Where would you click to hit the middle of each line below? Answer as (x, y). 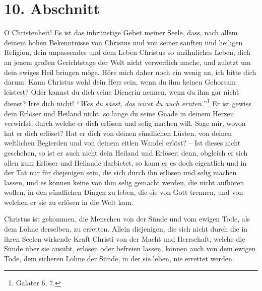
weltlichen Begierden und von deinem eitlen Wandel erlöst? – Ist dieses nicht (122, 143)
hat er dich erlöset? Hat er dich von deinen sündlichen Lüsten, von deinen (118, 133)
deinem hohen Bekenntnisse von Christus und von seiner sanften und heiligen (123, 42)
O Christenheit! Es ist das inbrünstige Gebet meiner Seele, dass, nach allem (121, 32)
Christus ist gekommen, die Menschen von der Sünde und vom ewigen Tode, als (127, 219)
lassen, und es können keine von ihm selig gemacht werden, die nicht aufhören (124, 182)
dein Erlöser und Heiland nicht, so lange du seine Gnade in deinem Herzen (119, 113)
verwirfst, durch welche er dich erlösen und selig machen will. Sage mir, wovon (125, 123)
